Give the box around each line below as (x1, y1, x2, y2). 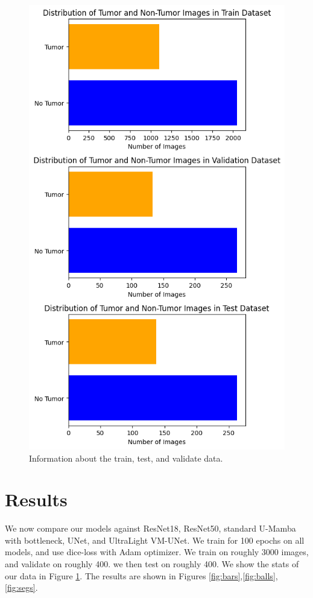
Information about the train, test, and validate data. (29, 451, 223, 464)
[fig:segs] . (5, 581, 38, 594)
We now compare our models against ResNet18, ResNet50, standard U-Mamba (5, 522, 296, 535)
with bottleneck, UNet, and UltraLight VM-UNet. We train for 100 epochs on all (5, 533, 305, 546)
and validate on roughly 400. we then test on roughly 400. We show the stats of (5, 558, 299, 570)
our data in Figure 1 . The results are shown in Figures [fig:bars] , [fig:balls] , (5, 569, 278, 582)
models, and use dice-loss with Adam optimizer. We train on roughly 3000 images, (5, 546, 309, 558)
